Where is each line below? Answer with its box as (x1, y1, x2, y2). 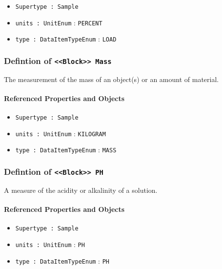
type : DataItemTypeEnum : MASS (15, 145, 117, 155)
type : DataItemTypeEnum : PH (15, 255, 109, 266)
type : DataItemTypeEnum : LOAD (15, 34, 117, 44)
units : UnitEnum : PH (15, 239, 85, 249)
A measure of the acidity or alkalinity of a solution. (4, 185, 158, 195)
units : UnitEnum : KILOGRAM (15, 128, 106, 138)
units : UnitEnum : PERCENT (15, 17, 102, 27)
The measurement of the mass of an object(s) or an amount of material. (4, 74, 219, 84)
